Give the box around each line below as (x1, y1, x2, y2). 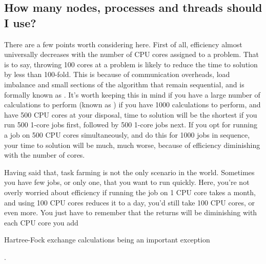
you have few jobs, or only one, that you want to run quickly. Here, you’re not (4, 177, 250, 187)
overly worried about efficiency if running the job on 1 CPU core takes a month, (4, 186, 256, 197)
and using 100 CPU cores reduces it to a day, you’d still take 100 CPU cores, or (4, 197, 255, 208)
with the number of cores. (4, 149, 85, 160)
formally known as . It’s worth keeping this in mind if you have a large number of (4, 89, 260, 100)
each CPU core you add (4, 217, 78, 228)
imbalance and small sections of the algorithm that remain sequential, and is (4, 79, 244, 89)
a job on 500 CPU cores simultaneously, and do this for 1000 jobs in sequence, (4, 129, 250, 140)
